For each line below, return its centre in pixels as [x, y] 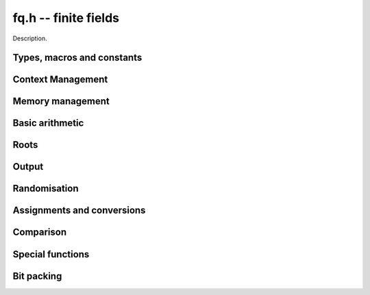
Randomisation [46, 189]
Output [28, 167]
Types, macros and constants [77, 58]
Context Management [60, 80]
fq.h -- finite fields [66, 18]
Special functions [51, 254]
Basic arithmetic [48, 123]
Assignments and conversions [79, 210]
